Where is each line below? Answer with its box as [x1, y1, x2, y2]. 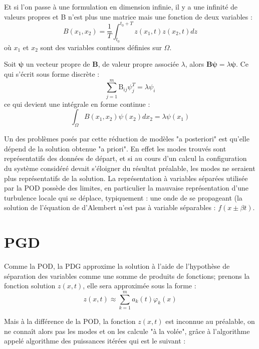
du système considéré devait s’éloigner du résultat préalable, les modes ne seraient [4, 162, 255, 173]
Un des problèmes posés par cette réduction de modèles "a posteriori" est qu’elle [4, 133, 249, 144]
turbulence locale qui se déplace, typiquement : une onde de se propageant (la [4, 192, 242, 203]
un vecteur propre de [26, 59, 90, 69]
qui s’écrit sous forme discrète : [4, 69, 100, 79]
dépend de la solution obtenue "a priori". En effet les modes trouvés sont [4, 143, 226, 153]
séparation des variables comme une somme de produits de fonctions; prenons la [4, 270, 250, 281]
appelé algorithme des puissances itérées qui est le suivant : [4, 335, 186, 346]
